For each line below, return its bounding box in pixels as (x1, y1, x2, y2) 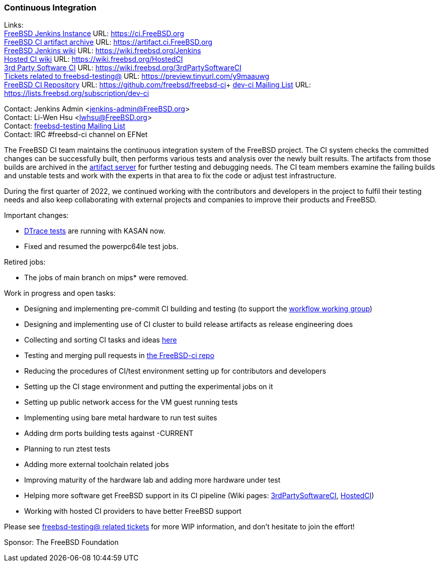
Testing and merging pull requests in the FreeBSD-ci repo (24, 351, 215, 360)
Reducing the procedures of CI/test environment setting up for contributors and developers (24, 367, 326, 376)
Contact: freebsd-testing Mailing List (4, 122, 125, 131)
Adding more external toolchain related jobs (24, 460, 169, 469)
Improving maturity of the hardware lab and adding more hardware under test (24, 476, 281, 485)
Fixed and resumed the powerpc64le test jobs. (24, 242, 179, 251)
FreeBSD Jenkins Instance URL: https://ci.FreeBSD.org (4, 29, 184, 38)
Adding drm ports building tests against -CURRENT (24, 429, 194, 438)
